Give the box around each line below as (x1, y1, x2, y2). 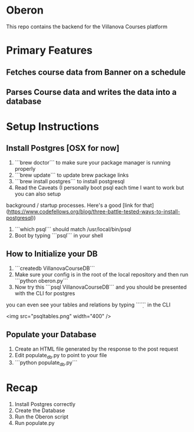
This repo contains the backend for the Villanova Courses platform (6, 23, 168, 30)
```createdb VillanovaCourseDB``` (14, 265, 96, 272)
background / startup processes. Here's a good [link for (6, 202, 142, 209)
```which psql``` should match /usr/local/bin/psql (14, 225, 131, 233)
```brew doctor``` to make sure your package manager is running (14, 159, 171, 166)
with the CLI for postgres (14, 289, 75, 296)
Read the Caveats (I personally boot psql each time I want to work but (14, 184, 185, 191)
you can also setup (14, 190, 61, 197)
